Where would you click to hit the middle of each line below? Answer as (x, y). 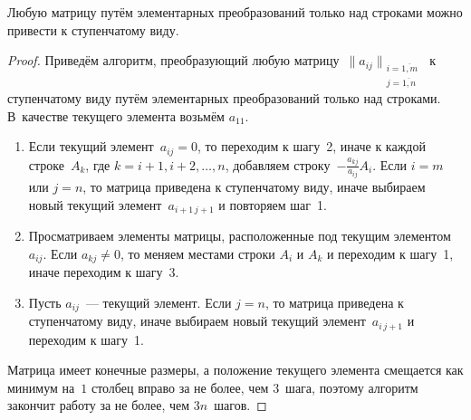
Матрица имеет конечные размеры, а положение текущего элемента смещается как (235, 370)
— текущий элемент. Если (159, 302)
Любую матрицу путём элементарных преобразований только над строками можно (235, 12)
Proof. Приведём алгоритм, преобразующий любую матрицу (173, 60)
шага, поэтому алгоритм (352, 387)
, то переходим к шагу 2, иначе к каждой (312, 146)
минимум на (41, 387)
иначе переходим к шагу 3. (104, 272)
